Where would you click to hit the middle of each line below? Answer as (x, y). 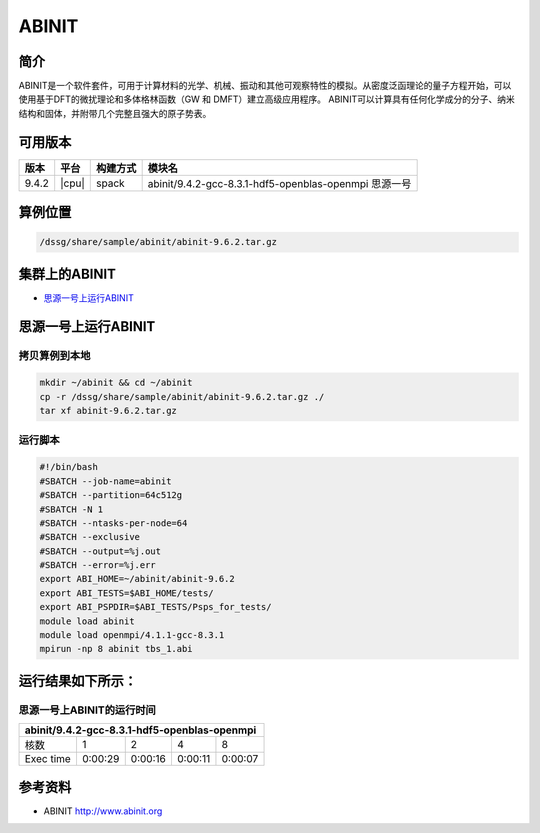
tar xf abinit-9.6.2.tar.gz (108, 411)
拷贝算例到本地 (54, 355)
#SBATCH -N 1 (71, 509)
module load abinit (87, 621)
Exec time (48, 759)
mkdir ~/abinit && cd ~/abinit (116, 383)
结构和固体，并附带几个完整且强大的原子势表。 (115, 113)
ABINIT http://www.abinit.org (103, 811)
